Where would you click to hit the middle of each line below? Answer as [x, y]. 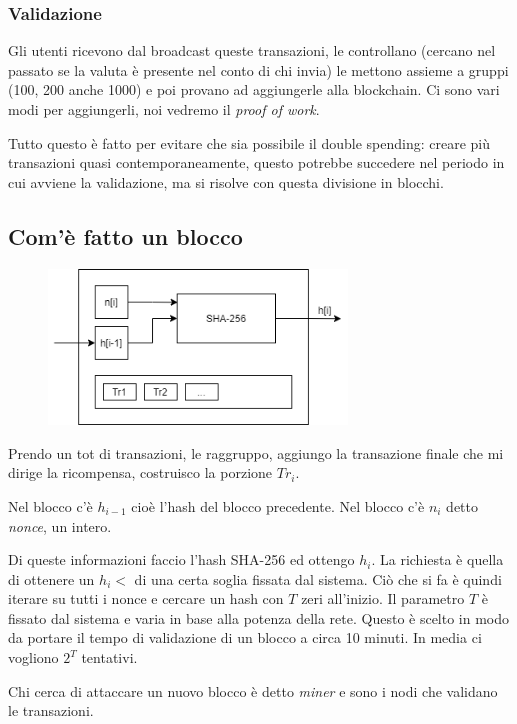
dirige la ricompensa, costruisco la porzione [140, 472]
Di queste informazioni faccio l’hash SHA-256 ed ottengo [181, 559]
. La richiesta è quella [437, 559]
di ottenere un [51, 578]
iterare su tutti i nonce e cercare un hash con [146, 598]
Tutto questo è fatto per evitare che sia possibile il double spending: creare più [249, 142]
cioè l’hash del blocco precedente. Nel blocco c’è [278, 505]
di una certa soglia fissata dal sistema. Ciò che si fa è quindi [318, 578]
